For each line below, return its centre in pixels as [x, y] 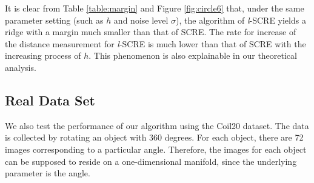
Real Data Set [50, 100]
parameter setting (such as [54, 20]
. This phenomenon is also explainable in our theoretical [193, 55]
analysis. [21, 67]
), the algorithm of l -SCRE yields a [241, 20]
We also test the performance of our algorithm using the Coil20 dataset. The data [157, 125]
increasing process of [43, 55]
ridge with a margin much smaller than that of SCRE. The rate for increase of [151, 32]
